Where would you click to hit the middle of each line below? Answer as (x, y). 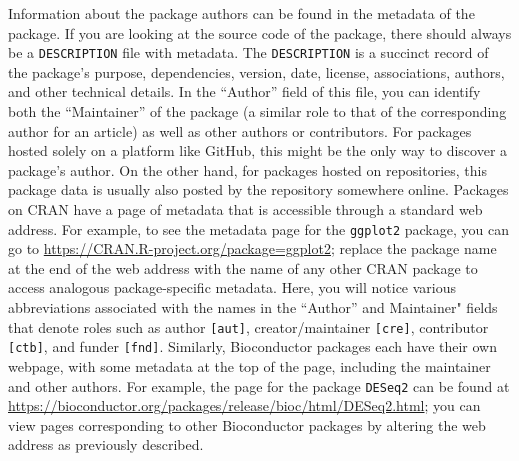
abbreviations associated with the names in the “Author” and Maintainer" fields (253, 307)
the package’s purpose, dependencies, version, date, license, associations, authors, (256, 71)
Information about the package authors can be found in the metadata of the (241, 13)
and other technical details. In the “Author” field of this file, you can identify (244, 91)
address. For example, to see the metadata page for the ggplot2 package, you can (258, 228)
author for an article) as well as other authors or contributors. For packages (240, 130)
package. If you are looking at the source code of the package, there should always (260, 32)
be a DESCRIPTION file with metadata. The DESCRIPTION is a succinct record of (248, 52)
